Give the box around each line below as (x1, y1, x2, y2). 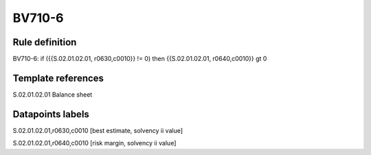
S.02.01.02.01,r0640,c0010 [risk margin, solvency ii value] (12, 139, 177, 147)
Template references (12, 72, 104, 84)
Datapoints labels (12, 108, 89, 120)
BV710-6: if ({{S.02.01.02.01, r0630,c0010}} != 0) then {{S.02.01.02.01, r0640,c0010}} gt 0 (12, 55, 267, 63)
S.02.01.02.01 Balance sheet (12, 90, 93, 99)
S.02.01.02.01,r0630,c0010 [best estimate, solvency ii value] (12, 126, 183, 134)
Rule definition (12, 36, 77, 48)
